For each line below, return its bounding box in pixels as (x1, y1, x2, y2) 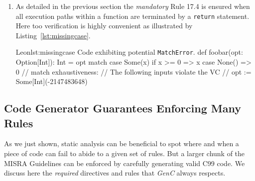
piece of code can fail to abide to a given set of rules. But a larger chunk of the (4, 148, 245, 159)
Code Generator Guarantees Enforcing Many (4, 100, 241, 116)
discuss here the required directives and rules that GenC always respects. (4, 168, 226, 178)
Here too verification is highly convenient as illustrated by (15, 20, 193, 31)
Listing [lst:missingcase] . (15, 30, 91, 40)
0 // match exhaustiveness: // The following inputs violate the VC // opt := (15, 66, 252, 77)
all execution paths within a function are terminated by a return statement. (15, 10, 250, 21)
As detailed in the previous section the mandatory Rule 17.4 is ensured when (15, 1, 250, 11)
